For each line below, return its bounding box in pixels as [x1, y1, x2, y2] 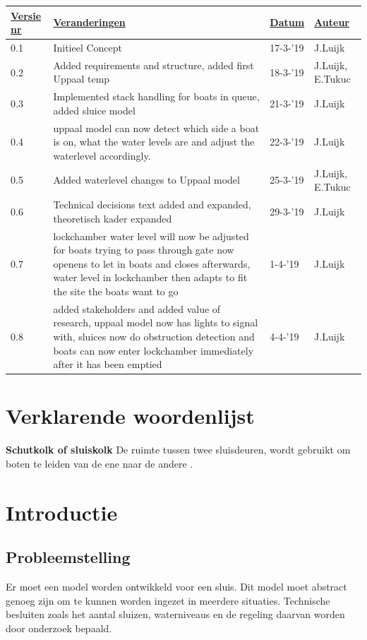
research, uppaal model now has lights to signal [53, 315, 258, 330]
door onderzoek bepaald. [6, 620, 112, 635]
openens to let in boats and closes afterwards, [53, 256, 251, 271]
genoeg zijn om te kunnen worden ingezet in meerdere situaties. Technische [6, 593, 330, 608]
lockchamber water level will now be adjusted [53, 228, 249, 243]
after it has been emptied [53, 357, 162, 372]
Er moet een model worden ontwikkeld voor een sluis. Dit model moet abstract [6, 579, 347, 594]
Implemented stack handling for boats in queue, [53, 89, 260, 104]
